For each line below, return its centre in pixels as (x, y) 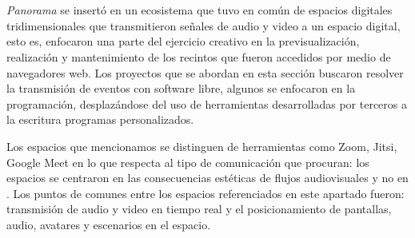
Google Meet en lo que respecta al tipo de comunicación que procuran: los (188, 162)
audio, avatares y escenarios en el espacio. (109, 224)
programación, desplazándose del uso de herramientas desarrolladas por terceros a (207, 103)
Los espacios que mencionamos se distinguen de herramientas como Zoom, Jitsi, (202, 146)
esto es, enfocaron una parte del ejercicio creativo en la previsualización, (183, 41)
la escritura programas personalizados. (100, 119)
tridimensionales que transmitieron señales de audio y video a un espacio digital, (204, 25)
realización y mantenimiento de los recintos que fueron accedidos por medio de (199, 56)
